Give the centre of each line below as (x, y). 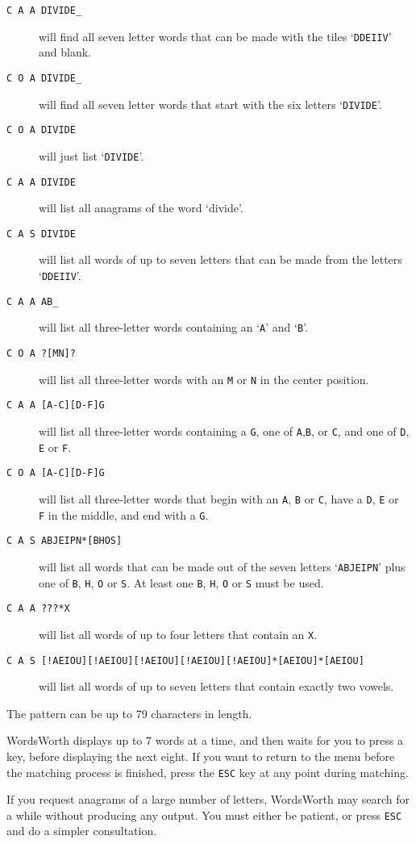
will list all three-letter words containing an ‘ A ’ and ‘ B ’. (173, 327)
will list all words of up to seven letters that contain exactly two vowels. (216, 686)
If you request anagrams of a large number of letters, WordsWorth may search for (208, 799)
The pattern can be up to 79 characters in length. (129, 713)
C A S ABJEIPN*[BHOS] (64, 541)
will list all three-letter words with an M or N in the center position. (204, 379)
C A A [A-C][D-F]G (56, 405)
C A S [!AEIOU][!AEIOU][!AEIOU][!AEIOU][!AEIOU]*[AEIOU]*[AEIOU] (185, 660)
